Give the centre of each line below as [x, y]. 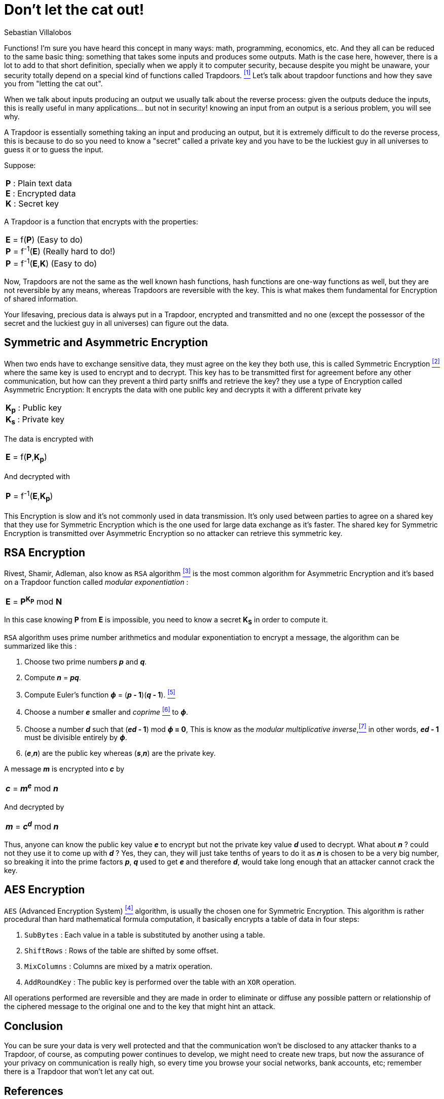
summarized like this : [40, 646]
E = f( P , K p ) [26, 458]
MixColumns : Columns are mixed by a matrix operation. [118, 967]
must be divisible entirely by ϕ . [76, 738]
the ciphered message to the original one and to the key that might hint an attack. [140, 1007]
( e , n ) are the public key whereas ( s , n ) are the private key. [120, 753]
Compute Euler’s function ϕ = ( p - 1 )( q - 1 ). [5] [100, 694]
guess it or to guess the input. [54, 150]
